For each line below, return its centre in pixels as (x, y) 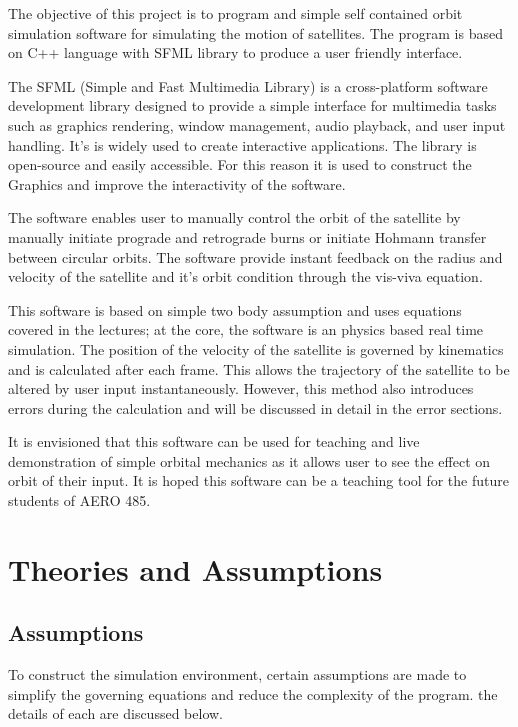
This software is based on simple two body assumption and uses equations (235, 309)
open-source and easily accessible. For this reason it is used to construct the (240, 164)
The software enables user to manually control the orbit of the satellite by (234, 217)
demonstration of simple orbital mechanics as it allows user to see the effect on (249, 460)
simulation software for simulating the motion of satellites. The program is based (255, 32)
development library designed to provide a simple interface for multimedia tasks (252, 105)
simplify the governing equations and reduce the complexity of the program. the (253, 693)
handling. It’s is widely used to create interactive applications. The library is (242, 144)
